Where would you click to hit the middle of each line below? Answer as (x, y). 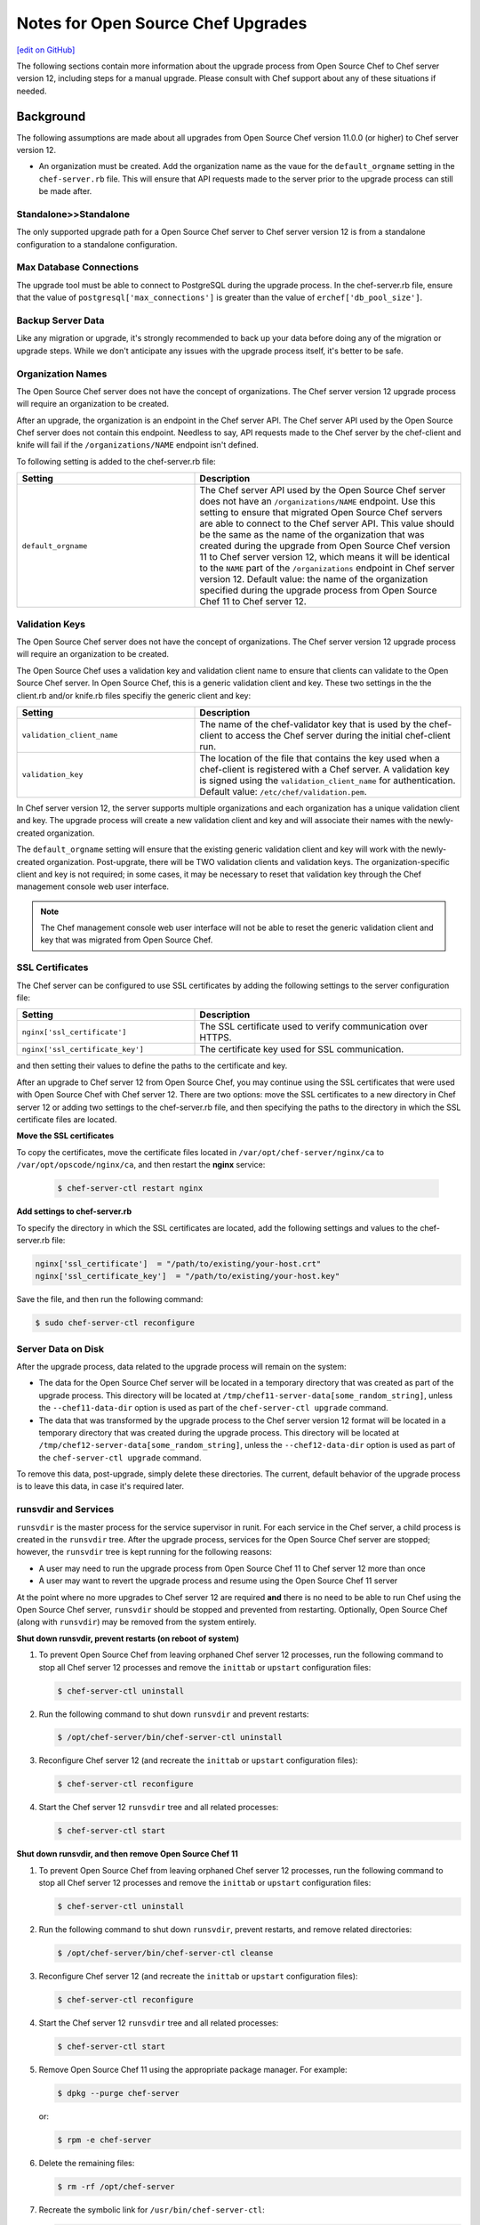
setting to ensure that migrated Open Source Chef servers (321, 513)
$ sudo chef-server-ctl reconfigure (115, 1323)
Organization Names (62, 374)
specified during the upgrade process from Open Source (318, 590)
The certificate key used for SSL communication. (302, 1049)
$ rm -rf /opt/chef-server (116, 2186)
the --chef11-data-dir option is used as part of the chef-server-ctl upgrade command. (213, 1408)
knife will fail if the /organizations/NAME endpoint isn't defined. (138, 445)
